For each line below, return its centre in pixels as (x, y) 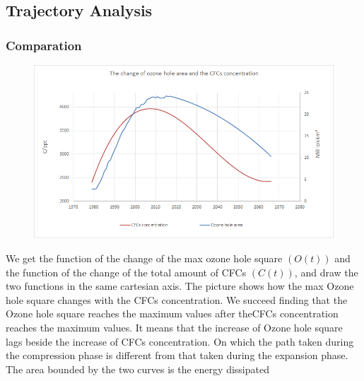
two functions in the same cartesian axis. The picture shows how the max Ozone (180, 286)
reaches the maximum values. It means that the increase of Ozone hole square (174, 327)
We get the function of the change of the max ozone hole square (144, 258)
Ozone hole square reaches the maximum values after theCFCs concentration (172, 313)
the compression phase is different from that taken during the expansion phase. (177, 355)
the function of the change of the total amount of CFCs (126, 272)
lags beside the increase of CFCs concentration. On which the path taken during (180, 341)
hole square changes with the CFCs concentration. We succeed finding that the (177, 299)
